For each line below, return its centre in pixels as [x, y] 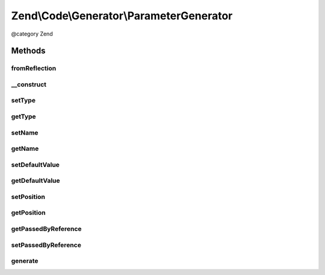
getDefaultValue [36, 181]
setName [25, 133]
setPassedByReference [46, 245]
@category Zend [32, 34]
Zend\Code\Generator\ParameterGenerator [122, 16]
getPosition [28, 213]
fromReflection [34, 68]
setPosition [28, 197]
